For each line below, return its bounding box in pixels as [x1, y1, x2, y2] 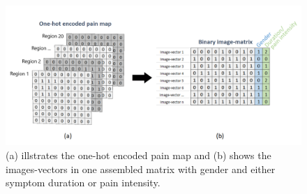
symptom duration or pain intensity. [6, 175, 160, 190]
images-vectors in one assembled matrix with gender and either [6, 161, 276, 176]
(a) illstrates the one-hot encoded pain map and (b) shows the [6, 148, 271, 162]
